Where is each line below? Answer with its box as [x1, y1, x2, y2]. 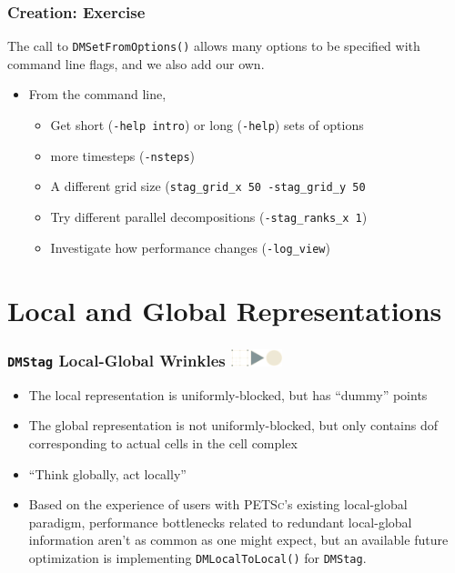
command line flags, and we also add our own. [7, 54, 265, 73]
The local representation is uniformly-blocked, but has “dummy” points [28, 385, 428, 404]
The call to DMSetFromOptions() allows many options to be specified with [7, 36, 420, 55]
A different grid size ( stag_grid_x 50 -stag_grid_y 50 [50, 176, 366, 196]
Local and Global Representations [7, 291, 442, 328]
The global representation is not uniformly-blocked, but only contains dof [28, 416, 438, 435]
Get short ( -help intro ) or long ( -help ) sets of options [50, 116, 364, 135]
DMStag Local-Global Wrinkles [7, 348, 226, 371]
